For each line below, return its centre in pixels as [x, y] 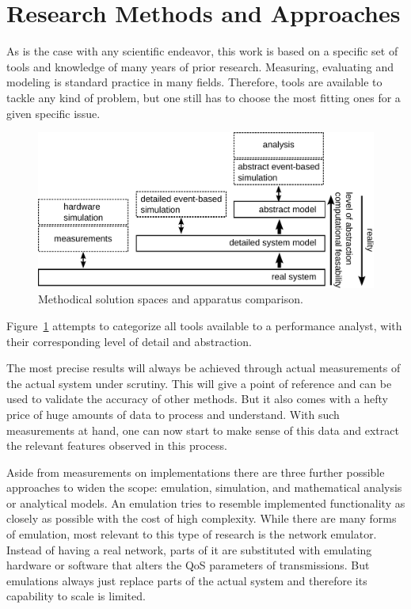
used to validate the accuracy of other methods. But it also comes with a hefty [197, 399]
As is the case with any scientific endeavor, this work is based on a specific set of [202, 51]
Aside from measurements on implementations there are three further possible [196, 472]
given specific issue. [53, 113]
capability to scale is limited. [76, 596]
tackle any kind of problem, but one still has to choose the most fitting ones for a [204, 97]
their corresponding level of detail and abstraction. [129, 341]
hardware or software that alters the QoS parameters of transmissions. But [188, 565]
